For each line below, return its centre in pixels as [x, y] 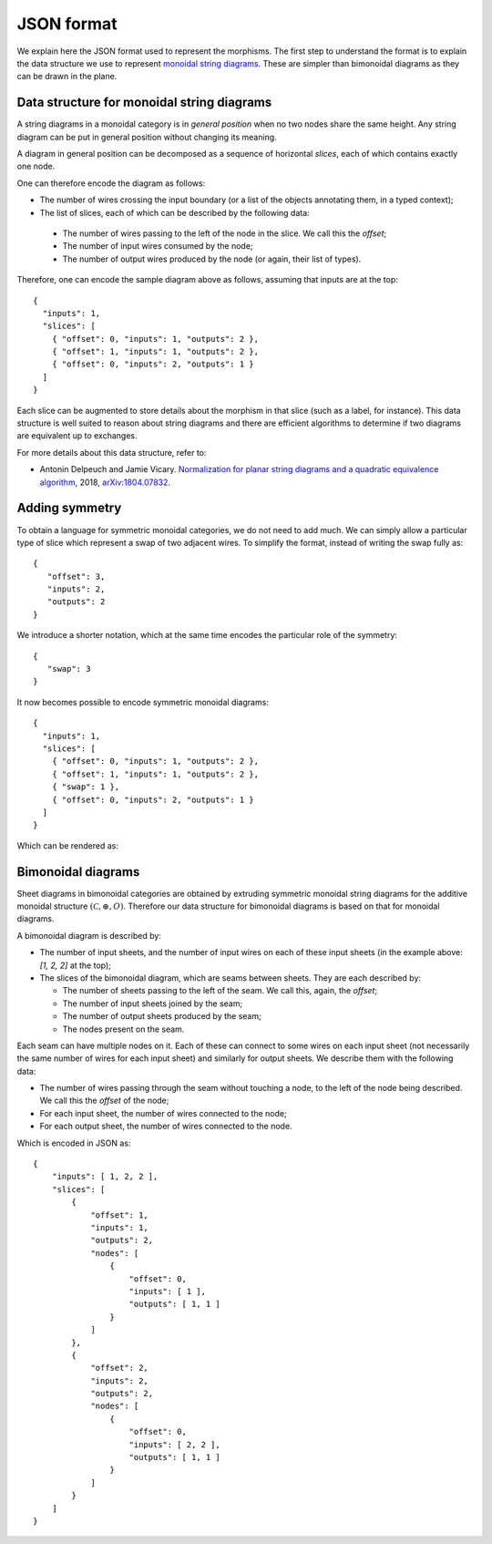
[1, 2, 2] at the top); [75, 965]
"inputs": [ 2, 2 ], [174, 1444]
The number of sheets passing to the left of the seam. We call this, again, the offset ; [220, 991]
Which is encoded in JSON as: [74, 1143]
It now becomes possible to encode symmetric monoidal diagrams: [143, 702]
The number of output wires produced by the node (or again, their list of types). [212, 259]
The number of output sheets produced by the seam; [162, 1016]
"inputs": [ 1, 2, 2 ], [105, 1177]
